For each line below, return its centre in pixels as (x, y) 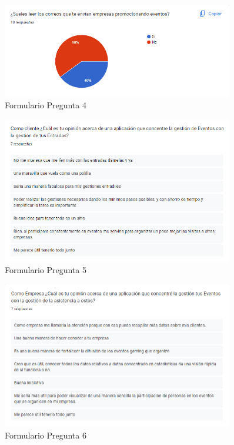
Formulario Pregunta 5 (46, 270)
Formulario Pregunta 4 (46, 105)
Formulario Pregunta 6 (46, 435)
